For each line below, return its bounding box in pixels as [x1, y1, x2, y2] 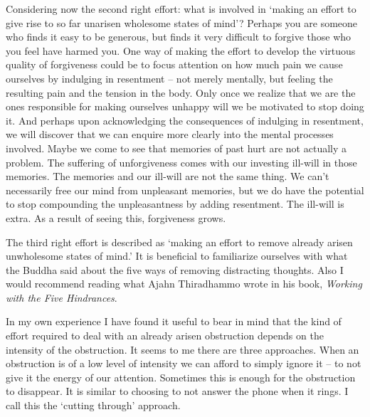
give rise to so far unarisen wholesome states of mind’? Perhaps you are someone [6, 15, 358, 30]
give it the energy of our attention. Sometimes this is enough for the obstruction [6, 369, 356, 384]
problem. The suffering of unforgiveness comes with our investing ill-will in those [6, 154, 357, 169]
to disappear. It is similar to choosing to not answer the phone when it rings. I [6, 384, 349, 398]
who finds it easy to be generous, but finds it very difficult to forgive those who [6, 29, 351, 44]
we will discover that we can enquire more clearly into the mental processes [6, 127, 334, 142]
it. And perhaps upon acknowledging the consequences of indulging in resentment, [6, 112, 364, 127]
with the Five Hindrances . [6, 290, 117, 305]
